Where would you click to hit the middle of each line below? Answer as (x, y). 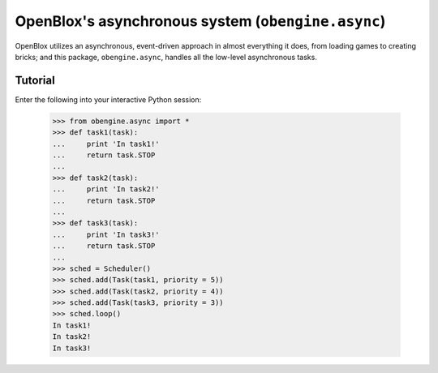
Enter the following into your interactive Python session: (108, 99)
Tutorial (35, 80)
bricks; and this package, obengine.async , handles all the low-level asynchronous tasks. (166, 57)
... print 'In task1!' (106, 144)
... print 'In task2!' (106, 189)
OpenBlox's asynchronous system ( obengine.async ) (200, 21)
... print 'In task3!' (106, 234)
